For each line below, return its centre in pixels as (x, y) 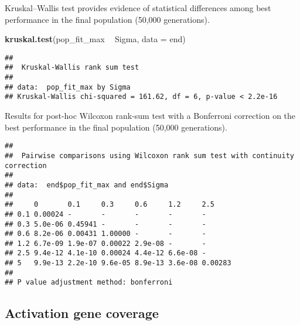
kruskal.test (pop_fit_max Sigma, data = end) (95, 39)
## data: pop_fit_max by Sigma (68, 87)
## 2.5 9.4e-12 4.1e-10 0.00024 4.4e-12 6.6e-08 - (105, 253)
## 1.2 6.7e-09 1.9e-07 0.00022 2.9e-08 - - (105, 243)
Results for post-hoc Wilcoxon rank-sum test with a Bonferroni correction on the (150, 116)
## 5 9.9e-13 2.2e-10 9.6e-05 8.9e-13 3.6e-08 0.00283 (118, 263)
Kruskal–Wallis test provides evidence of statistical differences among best (138, 8)
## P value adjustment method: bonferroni (89, 283)
